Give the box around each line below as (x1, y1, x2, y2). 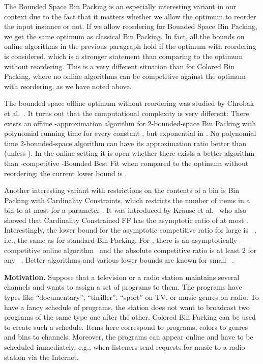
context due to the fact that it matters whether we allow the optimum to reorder (4, 11, 256, 21)
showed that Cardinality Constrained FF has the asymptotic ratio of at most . (4, 214, 249, 225)
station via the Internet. (4, 351, 79, 362)
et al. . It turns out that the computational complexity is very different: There (4, 107, 249, 118)
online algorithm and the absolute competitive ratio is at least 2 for (42, 244, 257, 255)
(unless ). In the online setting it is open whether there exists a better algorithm (4, 148, 255, 158)
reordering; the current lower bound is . (4, 167, 127, 178)
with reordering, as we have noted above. (4, 80, 132, 91)
